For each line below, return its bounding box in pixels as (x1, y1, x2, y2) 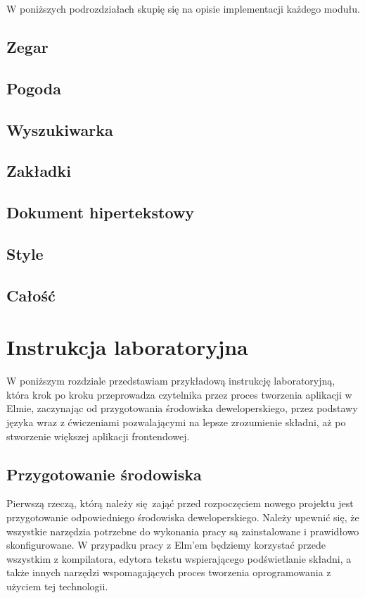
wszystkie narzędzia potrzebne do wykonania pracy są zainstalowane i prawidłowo (6, 523, 359, 538)
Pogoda (6, 77, 61, 99)
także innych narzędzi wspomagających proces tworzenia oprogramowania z (6, 565, 331, 580)
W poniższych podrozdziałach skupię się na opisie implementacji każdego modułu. (6, 1, 360, 15)
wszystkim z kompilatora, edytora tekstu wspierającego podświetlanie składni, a (6, 551, 352, 566)
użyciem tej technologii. (6, 578, 108, 593)
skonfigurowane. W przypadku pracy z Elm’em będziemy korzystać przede (6, 537, 326, 552)
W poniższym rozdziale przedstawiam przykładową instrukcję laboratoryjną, (6, 373, 335, 388)
